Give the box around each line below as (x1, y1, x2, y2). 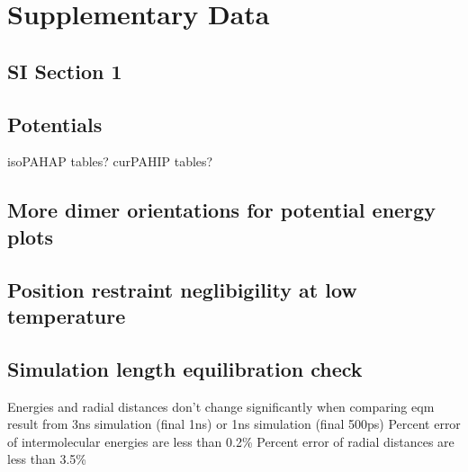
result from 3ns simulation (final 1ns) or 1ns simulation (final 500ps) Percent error (7, 414, 461, 433)
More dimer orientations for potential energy (7, 196, 436, 224)
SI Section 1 (7, 57, 122, 85)
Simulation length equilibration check (7, 354, 363, 382)
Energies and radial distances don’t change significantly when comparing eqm (7, 396, 435, 415)
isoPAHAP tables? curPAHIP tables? (7, 152, 213, 171)
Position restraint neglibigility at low (7, 275, 357, 303)
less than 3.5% (7, 450, 87, 468)
